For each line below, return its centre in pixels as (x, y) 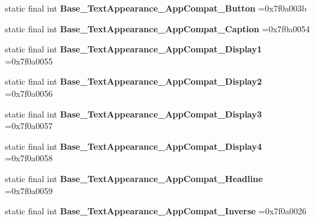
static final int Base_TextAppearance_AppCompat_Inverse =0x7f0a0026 (156, 211)
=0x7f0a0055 (29, 61)
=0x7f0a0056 (29, 93)
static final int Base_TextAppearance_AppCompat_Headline (134, 178)
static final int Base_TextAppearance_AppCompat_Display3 (133, 114)
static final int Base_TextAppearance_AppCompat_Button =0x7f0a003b (156, 8)
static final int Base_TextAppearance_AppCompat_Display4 (133, 146)
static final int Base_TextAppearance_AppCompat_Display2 (133, 81)
